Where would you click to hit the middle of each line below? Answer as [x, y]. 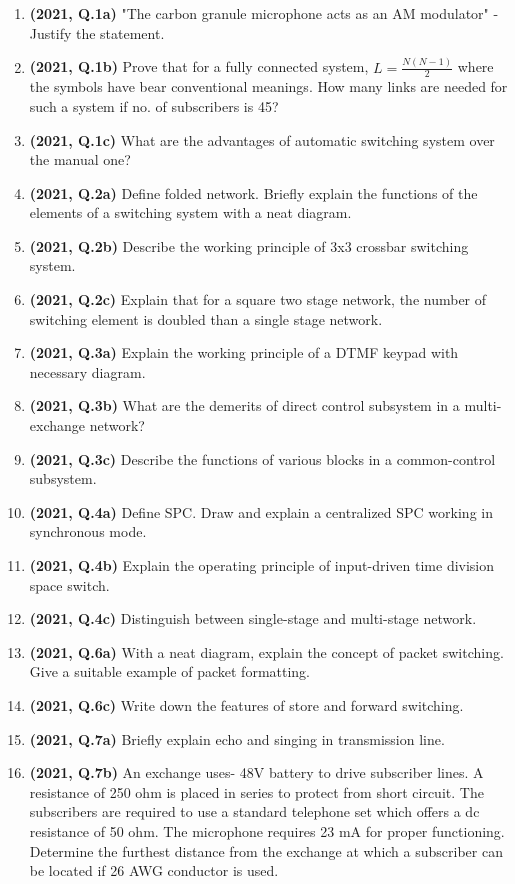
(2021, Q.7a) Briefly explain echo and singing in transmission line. [237, 738]
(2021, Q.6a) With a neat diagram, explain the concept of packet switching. [266, 651]
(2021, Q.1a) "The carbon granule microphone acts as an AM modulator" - [264, 13]
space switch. [69, 584]
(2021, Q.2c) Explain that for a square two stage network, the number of [258, 299]
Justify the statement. [97, 32]
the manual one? [80, 159]
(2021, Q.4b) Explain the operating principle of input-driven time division [262, 565]
